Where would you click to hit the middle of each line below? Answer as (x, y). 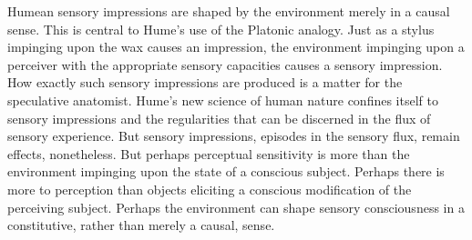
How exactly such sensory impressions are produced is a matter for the (205, 82)
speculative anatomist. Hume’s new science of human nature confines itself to (223, 100)
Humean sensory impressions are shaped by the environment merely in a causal (229, 11)
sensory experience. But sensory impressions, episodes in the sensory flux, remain (234, 136)
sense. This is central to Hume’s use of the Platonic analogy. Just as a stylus (221, 29)
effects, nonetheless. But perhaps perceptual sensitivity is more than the (209, 153)
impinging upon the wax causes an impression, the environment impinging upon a (236, 47)
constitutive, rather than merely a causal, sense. (141, 225)
